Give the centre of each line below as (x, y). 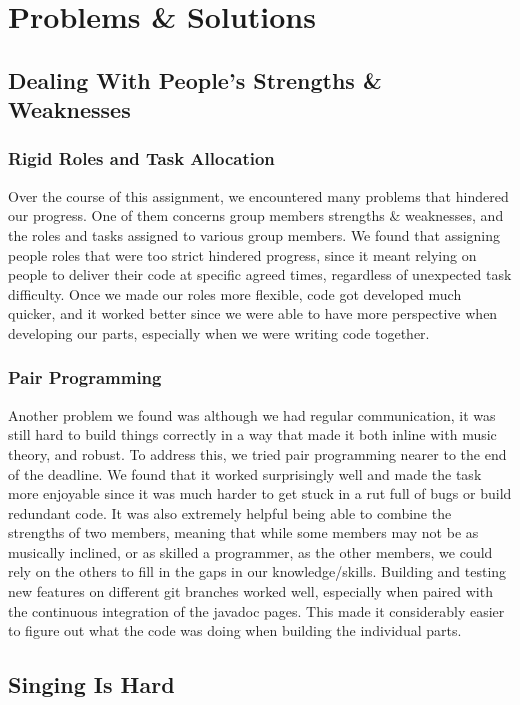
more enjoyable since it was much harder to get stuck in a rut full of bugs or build (260, 493)
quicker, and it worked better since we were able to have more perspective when (253, 313)
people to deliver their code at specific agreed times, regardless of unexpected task (260, 274)
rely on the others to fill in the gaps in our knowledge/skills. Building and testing (257, 571)
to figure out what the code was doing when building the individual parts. (235, 630)
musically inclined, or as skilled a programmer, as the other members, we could (250, 551)
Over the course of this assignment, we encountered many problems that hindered (258, 195)
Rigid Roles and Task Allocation (141, 158)
